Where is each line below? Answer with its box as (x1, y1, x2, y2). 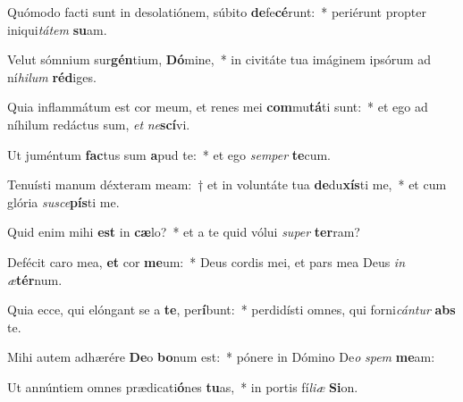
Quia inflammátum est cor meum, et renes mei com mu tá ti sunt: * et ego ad (7, 97, 428, 116)
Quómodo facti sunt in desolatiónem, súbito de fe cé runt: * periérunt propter (7, 3, 426, 21)
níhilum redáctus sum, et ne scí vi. (7, 114, 190, 133)
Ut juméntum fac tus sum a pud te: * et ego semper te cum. (7, 145, 331, 163)
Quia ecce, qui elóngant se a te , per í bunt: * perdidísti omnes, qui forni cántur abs (7, 300, 456, 319)
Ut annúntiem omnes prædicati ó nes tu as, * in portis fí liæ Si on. (7, 377, 358, 396)
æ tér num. (7, 270, 63, 289)
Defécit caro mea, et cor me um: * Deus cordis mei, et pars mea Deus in (7, 252, 406, 271)
